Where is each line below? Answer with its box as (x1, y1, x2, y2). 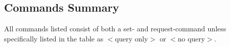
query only (115, 33, 148, 43)
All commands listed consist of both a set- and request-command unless (4, 23, 226, 34)
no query (177, 33, 205, 43)
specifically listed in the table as (4, 33, 104, 43)
